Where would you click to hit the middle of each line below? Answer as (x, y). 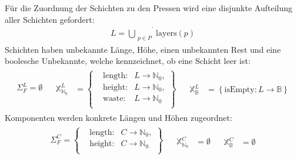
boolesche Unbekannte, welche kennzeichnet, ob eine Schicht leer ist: (128, 61)
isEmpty (239, 90)
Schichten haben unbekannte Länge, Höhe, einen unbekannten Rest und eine (143, 49)
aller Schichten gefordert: (50, 19)
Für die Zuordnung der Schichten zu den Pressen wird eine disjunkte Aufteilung (149, 8)
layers (166, 33)
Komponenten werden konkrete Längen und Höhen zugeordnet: (119, 117)
